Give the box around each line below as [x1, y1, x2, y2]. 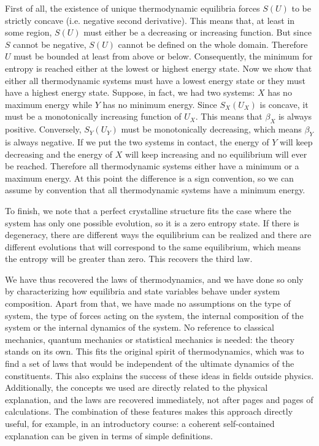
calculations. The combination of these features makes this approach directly [5, 405, 293, 418]
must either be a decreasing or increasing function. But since [83, 26, 312, 39]
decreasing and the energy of [5, 147, 113, 160]
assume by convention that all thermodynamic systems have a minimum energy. [5, 183, 306, 196]
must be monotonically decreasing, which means [121, 123, 302, 136]
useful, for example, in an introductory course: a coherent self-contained [5, 417, 275, 429]
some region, [5, 26, 52, 39]
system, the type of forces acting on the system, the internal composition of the [5, 309, 304, 321]
